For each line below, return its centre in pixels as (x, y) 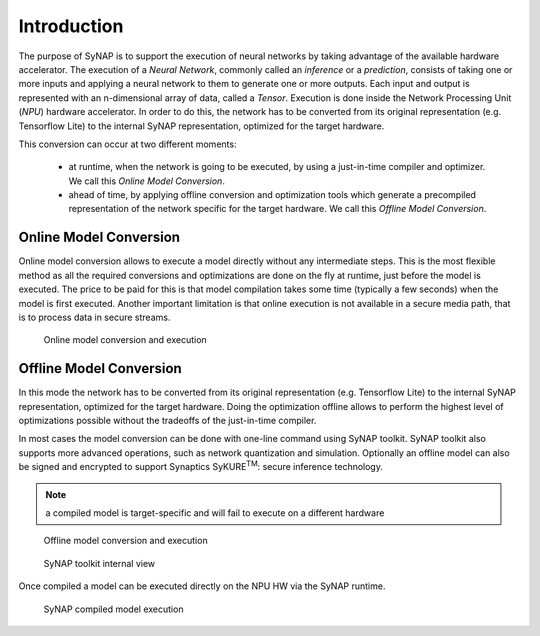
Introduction (71, 26)
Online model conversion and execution (125, 340)
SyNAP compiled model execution (113, 609)
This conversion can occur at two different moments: (127, 144)
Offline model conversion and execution (126, 541)
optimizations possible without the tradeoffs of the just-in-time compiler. (167, 420)
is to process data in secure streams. (94, 317)
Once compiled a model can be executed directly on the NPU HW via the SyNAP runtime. (202, 586)
